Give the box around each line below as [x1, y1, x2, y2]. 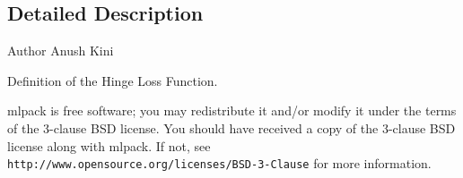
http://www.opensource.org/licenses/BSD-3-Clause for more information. [7, 154, 432, 173]
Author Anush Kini [7, 41, 114, 60]
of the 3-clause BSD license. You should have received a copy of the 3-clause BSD [7, 118, 456, 137]
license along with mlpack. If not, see [7, 136, 211, 155]
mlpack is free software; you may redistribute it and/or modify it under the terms [7, 101, 457, 120]
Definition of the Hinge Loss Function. [7, 71, 218, 89]
